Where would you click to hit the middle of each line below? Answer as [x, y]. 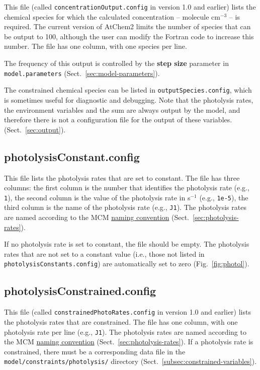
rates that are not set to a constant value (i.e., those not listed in [104, 253]
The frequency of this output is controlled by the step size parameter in [116, 63]
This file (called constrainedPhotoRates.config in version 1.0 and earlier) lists [127, 312]
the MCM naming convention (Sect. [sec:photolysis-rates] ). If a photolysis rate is [129, 342]
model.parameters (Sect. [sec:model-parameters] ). [82, 73]
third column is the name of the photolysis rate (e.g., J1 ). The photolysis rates [125, 207]
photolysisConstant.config [72, 156]
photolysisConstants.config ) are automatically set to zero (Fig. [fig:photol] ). [127, 264]
